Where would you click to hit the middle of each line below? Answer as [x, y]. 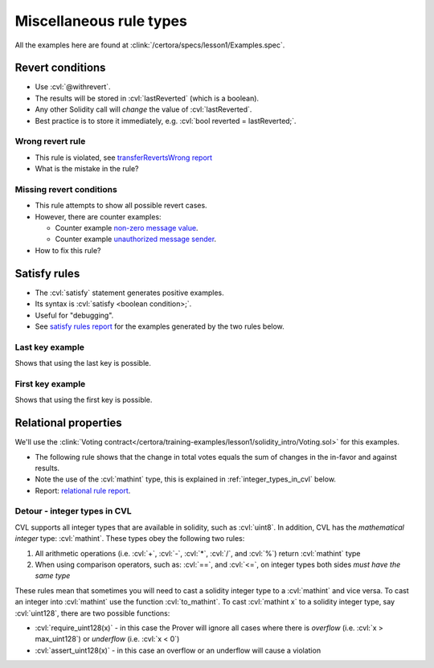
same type [53, 576]
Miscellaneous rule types [101, 21]
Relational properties [68, 423]
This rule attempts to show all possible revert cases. [121, 206]
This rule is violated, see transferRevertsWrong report [124, 158]
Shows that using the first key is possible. [84, 400]
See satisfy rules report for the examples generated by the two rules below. [160, 326]
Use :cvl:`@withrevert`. [73, 87]
